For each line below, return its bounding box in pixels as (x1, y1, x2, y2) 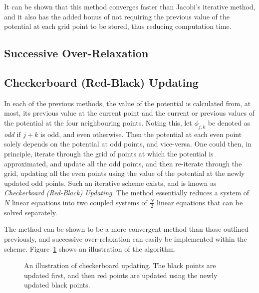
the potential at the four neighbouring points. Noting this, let (4, 117, 192, 128)
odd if (4, 129, 21, 139)
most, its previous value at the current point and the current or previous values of (4, 108, 255, 118)
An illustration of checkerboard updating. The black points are (24, 260, 216, 271)
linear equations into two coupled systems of (11, 197, 147, 207)
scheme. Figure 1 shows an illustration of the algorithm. (4, 243, 176, 254)
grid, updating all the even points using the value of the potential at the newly (4, 168, 245, 178)
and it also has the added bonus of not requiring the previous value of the (4, 11, 230, 21)
